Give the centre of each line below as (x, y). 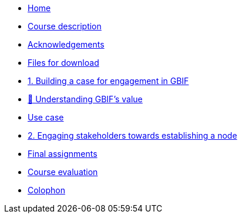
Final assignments (63, 154)
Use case (46, 117)
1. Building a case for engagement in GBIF (108, 81)
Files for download (63, 63)
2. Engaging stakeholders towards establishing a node (132, 135)
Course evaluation (63, 172)
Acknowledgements (66, 44)
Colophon (46, 190)
